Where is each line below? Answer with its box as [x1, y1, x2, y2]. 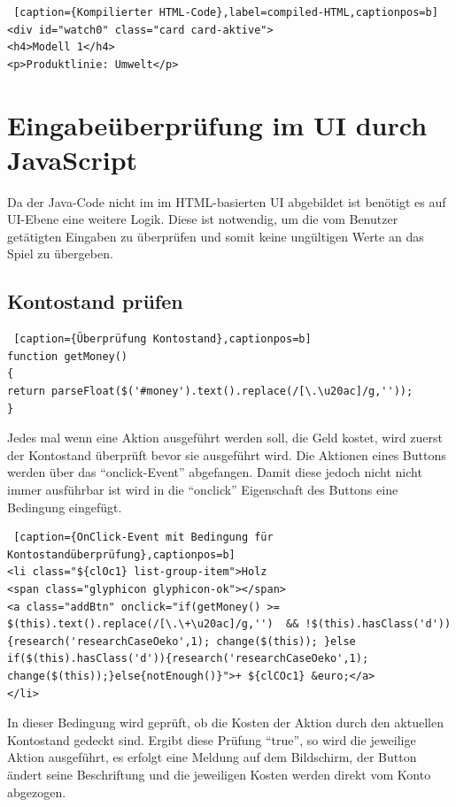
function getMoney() [7, 350, 128, 363]
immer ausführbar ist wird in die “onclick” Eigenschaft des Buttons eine [7, 480, 398, 499]
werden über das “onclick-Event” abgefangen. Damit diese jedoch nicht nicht [7, 463, 422, 481]
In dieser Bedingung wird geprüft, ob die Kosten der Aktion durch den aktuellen [7, 713, 444, 732]
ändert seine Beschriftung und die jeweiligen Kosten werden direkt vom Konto [7, 765, 431, 783]
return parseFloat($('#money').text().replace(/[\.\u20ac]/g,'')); [7, 385, 413, 398]
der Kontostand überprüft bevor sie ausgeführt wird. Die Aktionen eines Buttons [7, 445, 446, 464]
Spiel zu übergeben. [7, 244, 113, 263]
